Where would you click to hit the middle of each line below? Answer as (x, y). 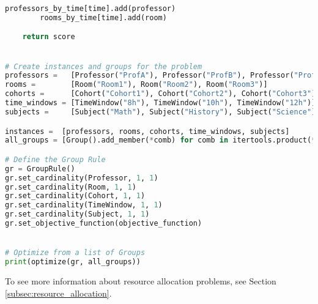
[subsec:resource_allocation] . (58, 293)
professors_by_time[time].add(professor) (91, 9)
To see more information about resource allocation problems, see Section (141, 280)
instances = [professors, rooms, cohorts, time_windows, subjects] (147, 131)
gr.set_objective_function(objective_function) (104, 224)
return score (49, 37)
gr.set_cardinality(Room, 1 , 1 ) (71, 187)
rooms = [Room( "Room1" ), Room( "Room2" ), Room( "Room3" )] (136, 85)
